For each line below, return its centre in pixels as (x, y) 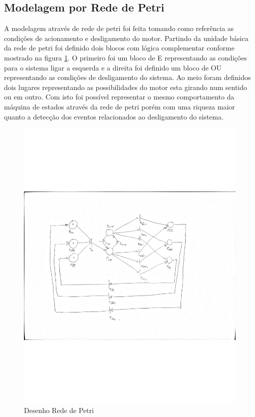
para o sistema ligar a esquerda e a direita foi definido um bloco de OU (113, 67)
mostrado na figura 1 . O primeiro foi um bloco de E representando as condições (126, 57)
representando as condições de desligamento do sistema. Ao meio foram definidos (127, 77)
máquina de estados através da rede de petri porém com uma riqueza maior (120, 106)
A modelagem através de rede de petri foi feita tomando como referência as (119, 28)
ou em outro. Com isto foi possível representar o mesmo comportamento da (119, 97)
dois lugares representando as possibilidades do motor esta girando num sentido (126, 87)
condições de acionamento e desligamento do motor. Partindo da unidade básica (126, 38)
